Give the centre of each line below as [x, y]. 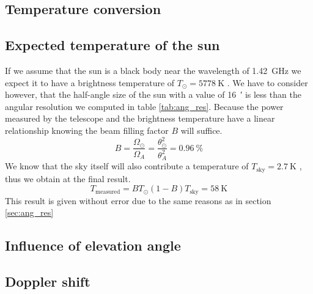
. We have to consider [267, 82]
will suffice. [201, 130]
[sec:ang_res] [29, 212]
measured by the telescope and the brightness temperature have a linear [140, 118]
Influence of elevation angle [93, 245]
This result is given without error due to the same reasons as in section [138, 200]
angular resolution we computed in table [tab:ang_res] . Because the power [144, 106]
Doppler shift [48, 281]
